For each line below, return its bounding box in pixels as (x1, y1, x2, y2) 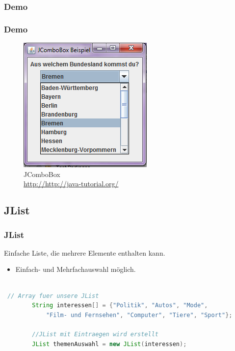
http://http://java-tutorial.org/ (24, 178, 119, 189)
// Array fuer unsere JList (7, 292, 99, 299)
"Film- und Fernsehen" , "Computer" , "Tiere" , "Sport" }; (46, 311, 233, 319)
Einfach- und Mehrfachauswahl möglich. (15, 264, 136, 274)
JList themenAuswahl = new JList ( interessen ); (32, 340, 187, 348)
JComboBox (24, 169, 60, 179)
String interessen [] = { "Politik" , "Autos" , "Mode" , (32, 302, 208, 309)
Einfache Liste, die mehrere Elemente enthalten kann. (4, 247, 165, 258)
